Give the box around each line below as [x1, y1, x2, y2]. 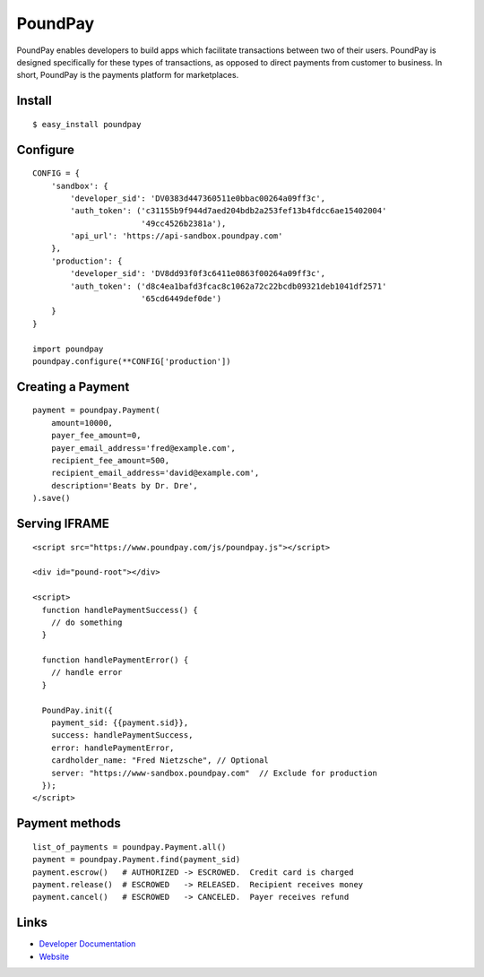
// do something [50, 617, 123, 627]
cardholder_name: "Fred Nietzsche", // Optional [50, 756, 269, 765]
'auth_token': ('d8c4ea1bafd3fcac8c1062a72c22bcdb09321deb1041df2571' [70, 281, 387, 291]
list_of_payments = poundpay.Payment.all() [32, 842, 227, 852]
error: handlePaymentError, [50, 742, 175, 753]
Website [39, 951, 70, 962]
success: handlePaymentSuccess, [50, 731, 194, 740]
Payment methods [16, 816, 121, 831]
